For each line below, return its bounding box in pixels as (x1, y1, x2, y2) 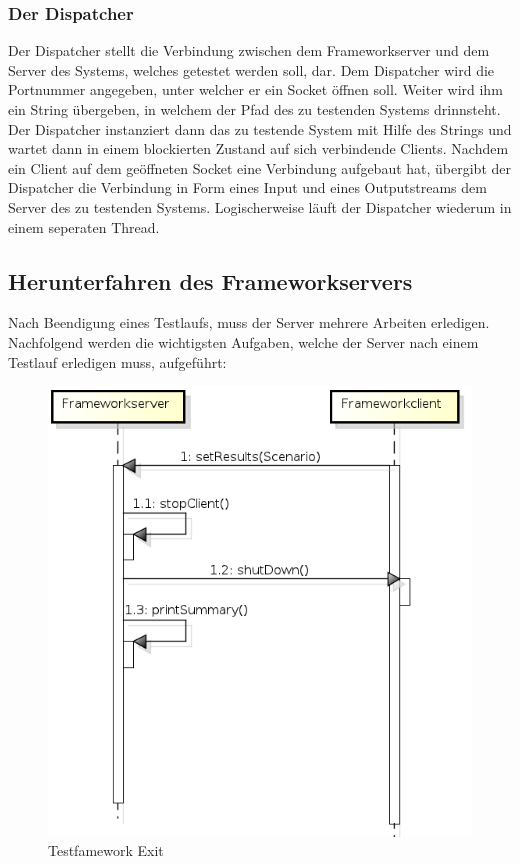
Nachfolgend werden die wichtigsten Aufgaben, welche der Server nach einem (8, 331, 479, 352)
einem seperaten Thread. (8, 216, 160, 237)
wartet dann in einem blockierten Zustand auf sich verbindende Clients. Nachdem (8, 138, 509, 159)
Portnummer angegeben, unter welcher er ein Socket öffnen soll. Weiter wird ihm (8, 79, 503, 100)
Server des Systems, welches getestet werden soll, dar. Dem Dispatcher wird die (8, 59, 495, 80)
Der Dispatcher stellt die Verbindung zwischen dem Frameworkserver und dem (8, 40, 490, 61)
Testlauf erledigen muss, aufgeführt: (8, 351, 227, 372)
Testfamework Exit (48, 840, 164, 861)
